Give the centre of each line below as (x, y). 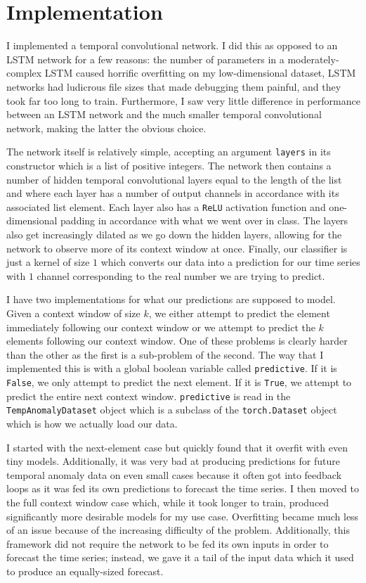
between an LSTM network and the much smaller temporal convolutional (164, 114)
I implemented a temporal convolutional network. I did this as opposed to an (172, 45)
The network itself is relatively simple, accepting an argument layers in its (169, 152)
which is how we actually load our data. (92, 423)
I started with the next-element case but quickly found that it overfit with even (177, 447)
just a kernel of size (48, 262)
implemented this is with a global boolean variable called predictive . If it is (172, 368)
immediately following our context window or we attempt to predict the (161, 327)
